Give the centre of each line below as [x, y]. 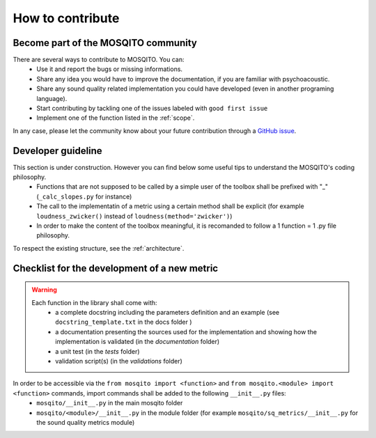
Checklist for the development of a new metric [116, 268]
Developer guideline [57, 151]
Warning [44, 290]
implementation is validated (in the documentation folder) [138, 342]
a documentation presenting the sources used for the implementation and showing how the [186, 331]
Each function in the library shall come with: [94, 302]
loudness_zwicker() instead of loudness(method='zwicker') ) [134, 216]
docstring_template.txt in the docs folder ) [124, 322]
